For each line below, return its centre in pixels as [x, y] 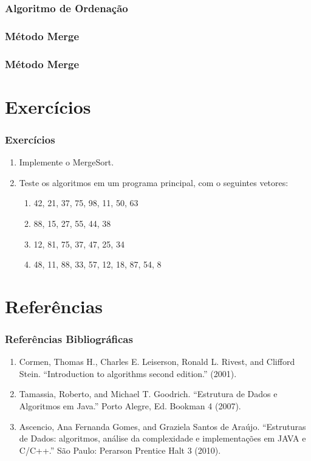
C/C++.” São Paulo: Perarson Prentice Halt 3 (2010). [120, 450]
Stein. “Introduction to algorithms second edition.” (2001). [128, 373]
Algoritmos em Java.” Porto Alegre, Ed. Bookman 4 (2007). [130, 406]
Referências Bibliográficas [69, 338]
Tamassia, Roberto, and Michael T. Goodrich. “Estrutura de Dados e [148, 394]
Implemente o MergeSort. [67, 162]
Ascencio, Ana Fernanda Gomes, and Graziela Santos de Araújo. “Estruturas [162, 426]
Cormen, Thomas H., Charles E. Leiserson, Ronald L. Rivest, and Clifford [157, 362]
